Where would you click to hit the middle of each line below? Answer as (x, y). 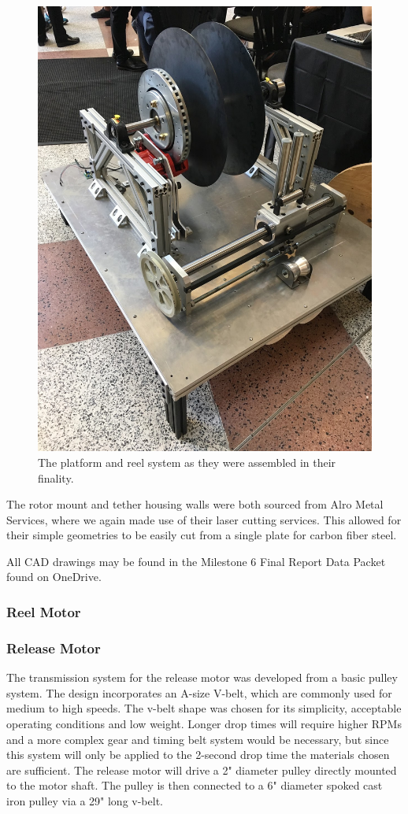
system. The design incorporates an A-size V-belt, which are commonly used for (199, 692)
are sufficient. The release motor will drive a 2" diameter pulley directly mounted (202, 770)
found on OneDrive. (54, 577)
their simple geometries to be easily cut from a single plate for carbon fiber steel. (202, 535)
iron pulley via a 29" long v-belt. (85, 800)
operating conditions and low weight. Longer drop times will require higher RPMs (204, 723)
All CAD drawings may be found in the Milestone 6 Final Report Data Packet (196, 561)
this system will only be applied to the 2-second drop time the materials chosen (198, 755)
